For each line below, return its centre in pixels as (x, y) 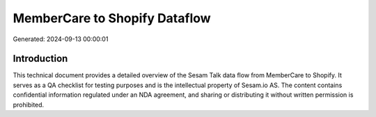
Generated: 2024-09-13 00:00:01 (61, 39)
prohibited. (29, 104)
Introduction (40, 59)
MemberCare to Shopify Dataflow (112, 18)
